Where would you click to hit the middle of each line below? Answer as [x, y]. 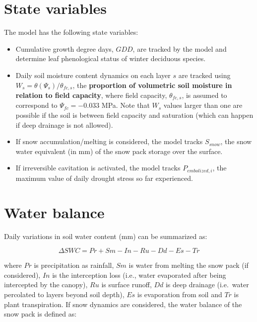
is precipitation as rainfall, [74, 265]
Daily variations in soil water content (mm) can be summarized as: [106, 236]
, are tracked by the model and [180, 48]
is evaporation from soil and [180, 294]
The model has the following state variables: [71, 32]
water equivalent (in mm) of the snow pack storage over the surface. [119, 151]
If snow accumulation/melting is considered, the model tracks [109, 141]
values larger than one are [203, 105]
